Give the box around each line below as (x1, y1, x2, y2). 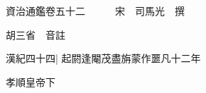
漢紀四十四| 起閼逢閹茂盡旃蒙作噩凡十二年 (6, 51, 201, 66)
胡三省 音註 (6, 27, 65, 42)
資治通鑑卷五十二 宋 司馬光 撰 (6, 4, 185, 18)
